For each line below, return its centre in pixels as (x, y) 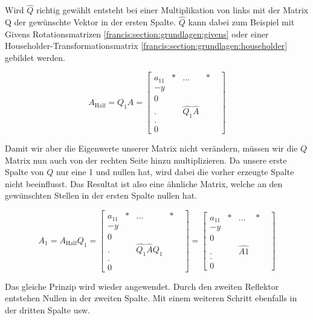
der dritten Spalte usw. (47, 309)
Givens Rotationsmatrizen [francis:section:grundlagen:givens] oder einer (137, 34)
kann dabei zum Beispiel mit (241, 22)
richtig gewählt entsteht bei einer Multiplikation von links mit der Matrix (172, 10)
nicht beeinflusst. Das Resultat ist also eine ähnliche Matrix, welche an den (144, 183)
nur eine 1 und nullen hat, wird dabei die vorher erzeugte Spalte (175, 172)
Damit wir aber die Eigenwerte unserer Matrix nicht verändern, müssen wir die (151, 148)
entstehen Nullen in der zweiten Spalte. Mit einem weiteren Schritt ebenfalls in (151, 298)
